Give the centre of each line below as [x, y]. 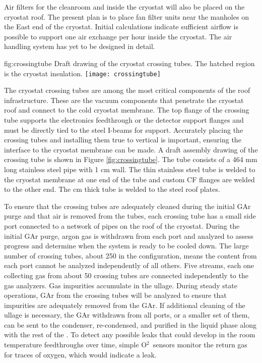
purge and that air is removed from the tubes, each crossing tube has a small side [130, 216]
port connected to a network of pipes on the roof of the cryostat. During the [122, 225]
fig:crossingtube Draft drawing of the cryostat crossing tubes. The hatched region [129, 63]
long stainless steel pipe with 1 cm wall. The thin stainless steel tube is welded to [130, 169]
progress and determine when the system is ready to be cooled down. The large [126, 246]
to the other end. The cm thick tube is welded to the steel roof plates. [112, 189]
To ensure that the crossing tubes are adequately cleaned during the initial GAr [127, 206]
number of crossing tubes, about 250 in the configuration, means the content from [130, 255]
